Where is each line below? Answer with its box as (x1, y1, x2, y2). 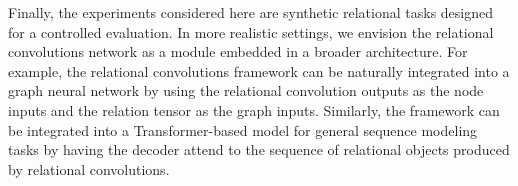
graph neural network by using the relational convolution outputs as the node (8, 80, 484, 101)
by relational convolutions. (8, 158, 170, 179)
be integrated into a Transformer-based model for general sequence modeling (8, 119, 478, 140)
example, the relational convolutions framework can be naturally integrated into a (8, 60, 510, 81)
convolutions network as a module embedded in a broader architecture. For (8, 41, 468, 62)
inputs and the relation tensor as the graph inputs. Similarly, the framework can (8, 99, 500, 120)
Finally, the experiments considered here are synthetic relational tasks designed (8, 2, 494, 22)
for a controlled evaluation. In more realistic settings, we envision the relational (8, 21, 494, 42)
